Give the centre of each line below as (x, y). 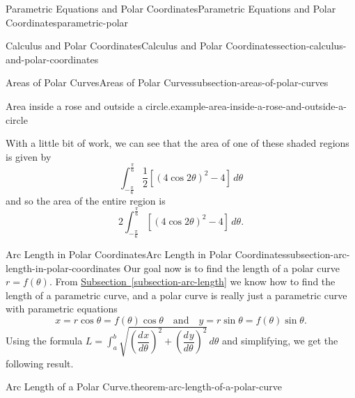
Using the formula (44, 341)
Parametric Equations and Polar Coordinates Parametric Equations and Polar (171, 8)
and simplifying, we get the (280, 341)
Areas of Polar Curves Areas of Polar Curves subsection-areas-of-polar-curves (167, 82)
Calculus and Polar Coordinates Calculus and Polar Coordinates (141, 46)
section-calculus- (311, 46)
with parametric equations (62, 309)
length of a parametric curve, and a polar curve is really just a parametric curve (176, 295)
